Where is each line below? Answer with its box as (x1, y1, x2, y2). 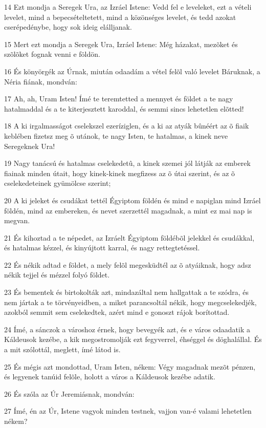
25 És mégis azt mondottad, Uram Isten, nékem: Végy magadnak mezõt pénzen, (4, 361, 256, 372)
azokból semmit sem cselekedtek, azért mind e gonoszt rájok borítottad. (4, 307, 230, 317)
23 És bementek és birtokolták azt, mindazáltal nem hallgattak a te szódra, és (4, 287, 249, 297)
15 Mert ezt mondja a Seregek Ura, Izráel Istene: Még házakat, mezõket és (4, 38, 238, 49)
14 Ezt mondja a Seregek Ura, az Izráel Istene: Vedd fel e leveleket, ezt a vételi (4, 2, 252, 12)
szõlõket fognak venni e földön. (4, 49, 100, 59)
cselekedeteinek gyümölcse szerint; (4, 178, 111, 188)
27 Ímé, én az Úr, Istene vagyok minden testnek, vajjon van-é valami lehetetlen (4, 405, 252, 416)
